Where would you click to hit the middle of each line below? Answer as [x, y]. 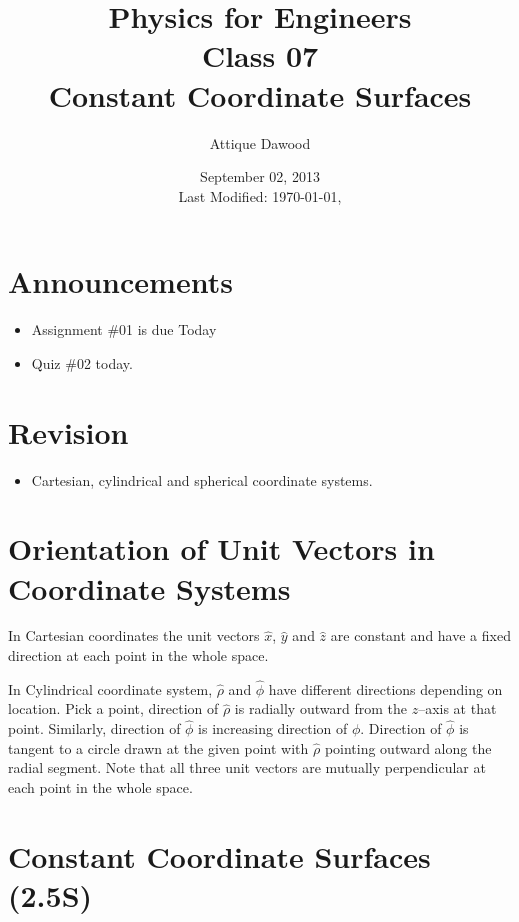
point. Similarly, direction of [94, 728]
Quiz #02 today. [82, 362]
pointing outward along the [408, 747]
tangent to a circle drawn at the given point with [158, 747]
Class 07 [260, 55]
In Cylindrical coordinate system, [110, 688]
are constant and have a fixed [420, 635]
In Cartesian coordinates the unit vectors [134, 635]
